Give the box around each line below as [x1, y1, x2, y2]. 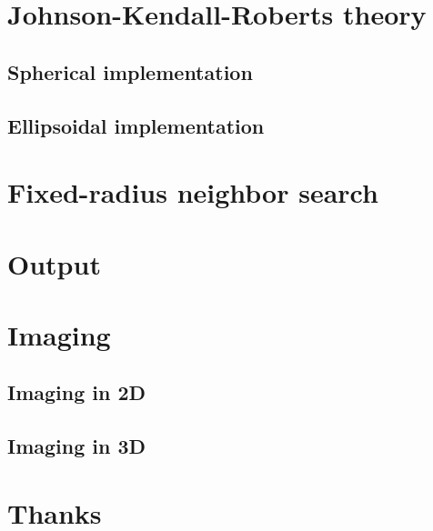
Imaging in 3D [7, 432, 146, 460]
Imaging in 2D [7, 378, 146, 406]
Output [7, 245, 101, 282]
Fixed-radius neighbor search [7, 174, 378, 211]
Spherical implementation [7, 57, 253, 85]
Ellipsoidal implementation [7, 111, 265, 139]
